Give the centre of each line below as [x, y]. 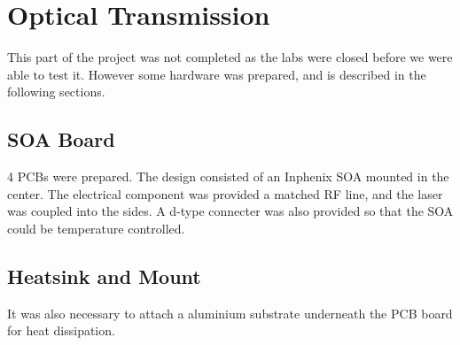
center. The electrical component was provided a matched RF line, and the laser [225, 193]
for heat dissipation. [61, 330]
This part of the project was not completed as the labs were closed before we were [230, 57]
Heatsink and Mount [104, 276]
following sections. [56, 92]
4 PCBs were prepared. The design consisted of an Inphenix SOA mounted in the [228, 176]
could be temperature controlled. [96, 228]
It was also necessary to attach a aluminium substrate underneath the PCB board [230, 313]
